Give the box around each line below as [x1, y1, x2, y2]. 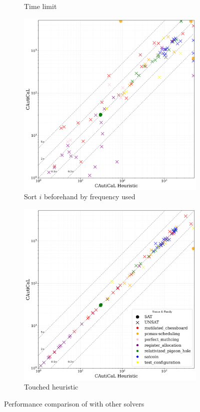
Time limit [24, 1, 57, 11]
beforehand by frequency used [43, 191, 135, 202]
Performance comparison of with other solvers [4, 398, 144, 409]
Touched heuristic [24, 382, 78, 392]
